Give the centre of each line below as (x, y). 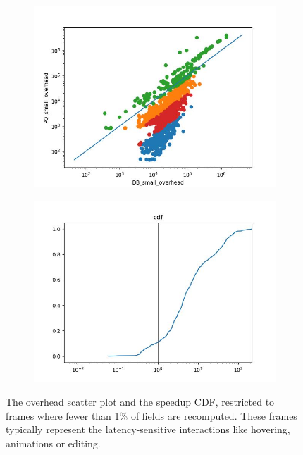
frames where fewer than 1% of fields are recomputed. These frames (151, 415)
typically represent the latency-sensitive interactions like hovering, (148, 429)
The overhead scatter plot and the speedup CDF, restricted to (140, 402)
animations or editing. (53, 443)
